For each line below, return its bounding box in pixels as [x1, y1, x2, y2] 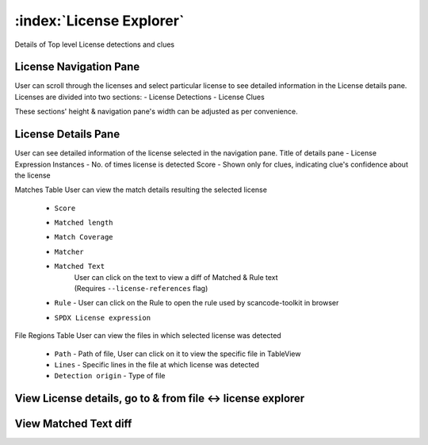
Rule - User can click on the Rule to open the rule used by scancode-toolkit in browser [54, 298, 339, 308]
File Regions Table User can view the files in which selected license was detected [14, 331, 281, 340]
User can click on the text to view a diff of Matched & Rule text [74, 272, 278, 282]
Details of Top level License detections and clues [14, 40, 174, 49]
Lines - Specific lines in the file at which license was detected [54, 360, 259, 369]
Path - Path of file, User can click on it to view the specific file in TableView [54, 349, 301, 359]
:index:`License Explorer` [14, 12, 185, 29]
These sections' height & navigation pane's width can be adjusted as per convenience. [14, 107, 298, 117]
